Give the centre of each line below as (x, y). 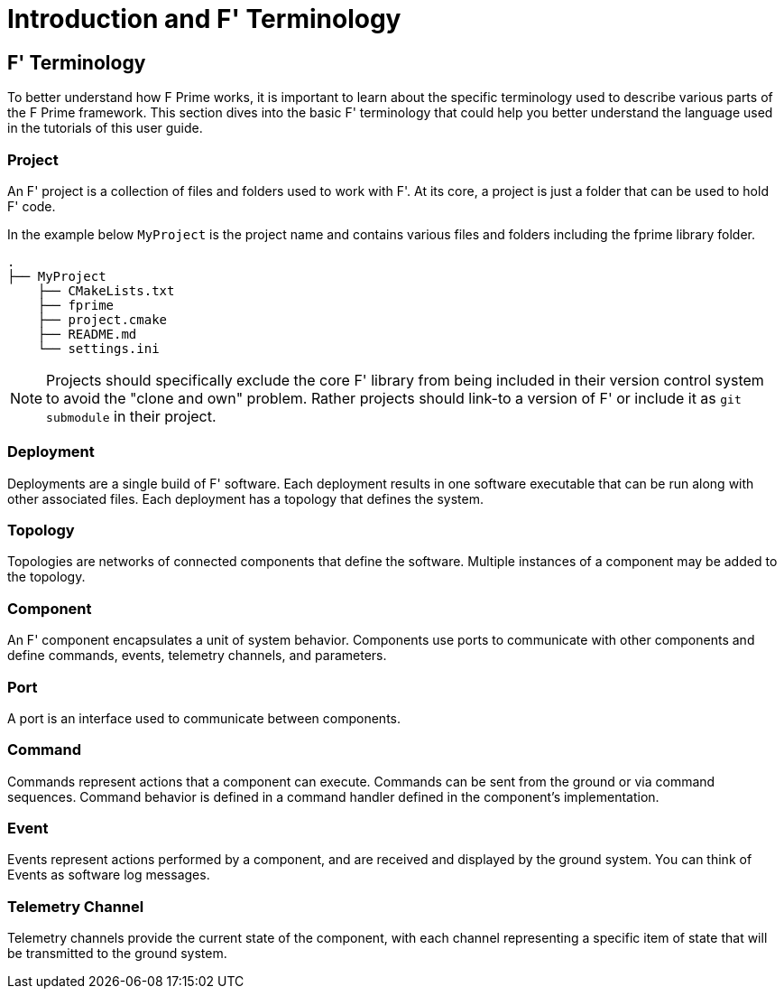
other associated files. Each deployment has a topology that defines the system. (245, 498)
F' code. (32, 206)
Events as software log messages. (109, 875)
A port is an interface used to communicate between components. (204, 718)
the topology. (46, 577)
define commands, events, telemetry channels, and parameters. (197, 656)
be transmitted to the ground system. (117, 954)
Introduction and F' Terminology (204, 19)
